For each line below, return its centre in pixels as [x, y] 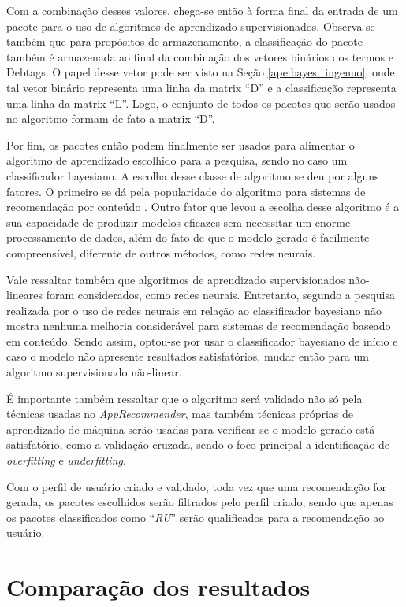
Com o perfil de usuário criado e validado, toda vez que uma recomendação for [197, 486]
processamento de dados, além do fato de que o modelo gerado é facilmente [188, 237]
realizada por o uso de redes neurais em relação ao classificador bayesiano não [194, 310]
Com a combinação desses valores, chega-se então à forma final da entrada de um [202, 10]
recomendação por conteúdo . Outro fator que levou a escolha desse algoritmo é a [203, 207]
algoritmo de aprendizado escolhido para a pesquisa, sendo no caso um [177, 160]
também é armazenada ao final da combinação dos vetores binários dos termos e [200, 56]
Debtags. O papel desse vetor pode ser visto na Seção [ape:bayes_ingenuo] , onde [201, 72]
